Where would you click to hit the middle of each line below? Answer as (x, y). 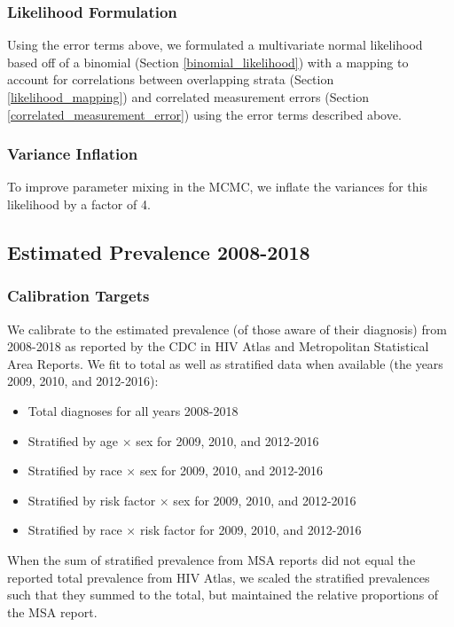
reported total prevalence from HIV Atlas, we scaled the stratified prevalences (219, 577)
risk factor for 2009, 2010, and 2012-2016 (250, 530)
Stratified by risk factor (92, 500)
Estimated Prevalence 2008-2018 (159, 251)
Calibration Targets (78, 296)
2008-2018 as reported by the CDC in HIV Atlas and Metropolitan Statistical (218, 346)
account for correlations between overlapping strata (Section (171, 79)
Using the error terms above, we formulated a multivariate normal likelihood (215, 45)
